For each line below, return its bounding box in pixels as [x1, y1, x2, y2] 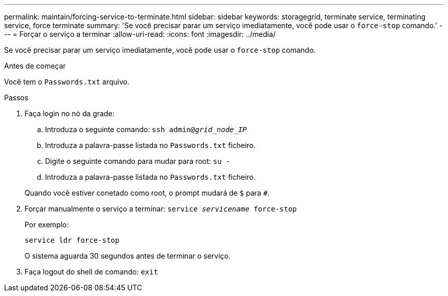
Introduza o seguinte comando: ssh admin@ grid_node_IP [45, 125, 247, 134]
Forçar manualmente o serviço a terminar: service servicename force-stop [25, 204, 297, 213]
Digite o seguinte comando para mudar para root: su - [45, 157, 231, 165]
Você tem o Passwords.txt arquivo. [4, 77, 130, 86]
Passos [4, 93, 29, 102]
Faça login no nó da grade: [25, 109, 115, 118]
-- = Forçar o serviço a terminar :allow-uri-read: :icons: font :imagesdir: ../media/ [4, 30, 276, 38]
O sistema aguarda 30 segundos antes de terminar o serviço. [25, 251, 231, 260]
